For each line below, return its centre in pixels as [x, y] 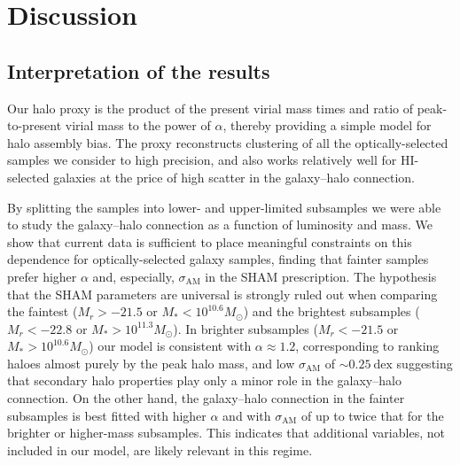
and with [247, 415]
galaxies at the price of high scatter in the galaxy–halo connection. [234, 177]
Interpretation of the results [139, 70]
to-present [35, 125]
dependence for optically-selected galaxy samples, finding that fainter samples [218, 259]
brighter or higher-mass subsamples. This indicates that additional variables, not [226, 433]
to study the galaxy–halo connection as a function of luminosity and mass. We [220, 225]
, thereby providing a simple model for [327, 125]
